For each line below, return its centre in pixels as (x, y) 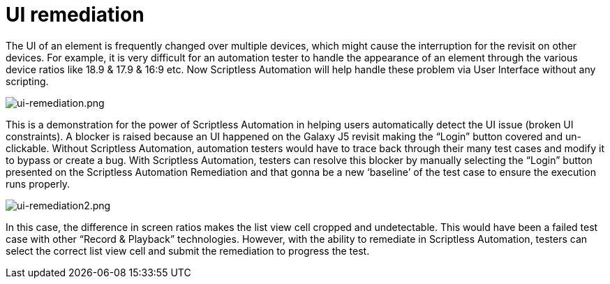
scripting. (27, 81)
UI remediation (75, 15)
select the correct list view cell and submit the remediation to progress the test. (188, 251)
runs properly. (38, 184)
